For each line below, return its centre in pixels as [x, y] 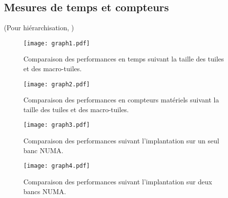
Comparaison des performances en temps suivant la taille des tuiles [124, 59]
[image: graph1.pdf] [57, 43]
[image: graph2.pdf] [57, 84]
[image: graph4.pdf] [57, 166]
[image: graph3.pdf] [57, 125]
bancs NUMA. [45, 191]
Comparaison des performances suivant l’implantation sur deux [118, 181]
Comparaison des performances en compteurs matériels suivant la [121, 100]
